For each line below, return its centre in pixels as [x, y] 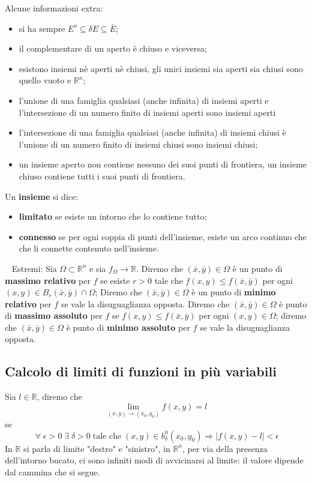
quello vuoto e [45, 80]
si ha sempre [42, 28]
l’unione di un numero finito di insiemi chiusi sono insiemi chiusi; [138, 144]
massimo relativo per [48, 280]
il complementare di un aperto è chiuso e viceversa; [113, 48]
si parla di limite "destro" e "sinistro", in [97, 448]
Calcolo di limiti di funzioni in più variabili [141, 371]
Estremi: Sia [34, 268]
